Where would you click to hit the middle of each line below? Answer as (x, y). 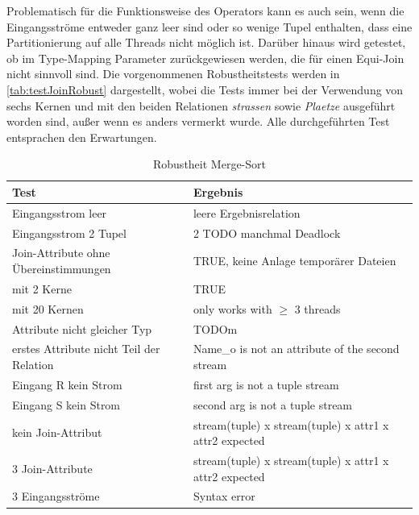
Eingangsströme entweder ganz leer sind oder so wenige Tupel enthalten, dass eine (209, 26)
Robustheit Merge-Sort (209, 164)
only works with (232, 308)
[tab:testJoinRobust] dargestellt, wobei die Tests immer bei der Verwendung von (205, 89)
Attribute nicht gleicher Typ (82, 328)
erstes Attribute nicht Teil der (86, 349)
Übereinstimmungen (62, 269)
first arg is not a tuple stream (266, 384)
